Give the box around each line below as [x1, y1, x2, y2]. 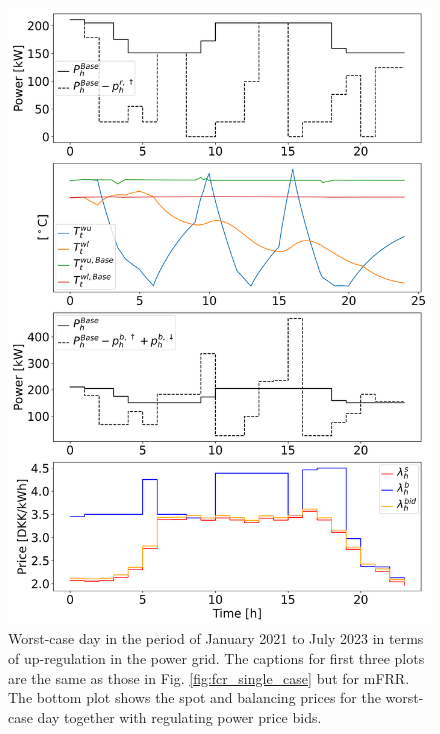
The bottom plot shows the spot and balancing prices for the [8, 687, 381, 708]
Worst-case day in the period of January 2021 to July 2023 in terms [8, 628, 424, 649]
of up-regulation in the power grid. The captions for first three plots [8, 647, 425, 668]
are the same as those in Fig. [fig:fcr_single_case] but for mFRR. [8, 667, 410, 688]
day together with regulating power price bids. [37, 706, 322, 727]
